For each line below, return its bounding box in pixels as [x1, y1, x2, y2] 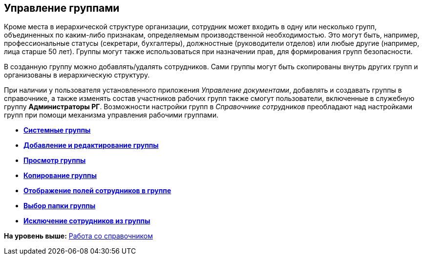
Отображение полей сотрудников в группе [23, 186, 171, 195]
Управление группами [4, 2, 120, 14]
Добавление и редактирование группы [23, 141, 159, 150]
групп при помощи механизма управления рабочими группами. [4, 111, 219, 120]
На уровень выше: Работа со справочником [4, 232, 153, 240]
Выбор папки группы [23, 201, 96, 210]
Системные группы [23, 126, 91, 135]
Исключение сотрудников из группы [23, 217, 150, 225]
